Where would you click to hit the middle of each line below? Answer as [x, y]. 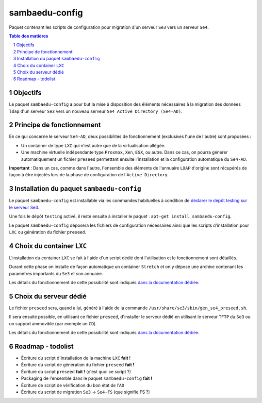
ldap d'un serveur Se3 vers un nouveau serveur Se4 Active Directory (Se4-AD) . [96, 111]
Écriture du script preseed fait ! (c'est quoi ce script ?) [76, 371]
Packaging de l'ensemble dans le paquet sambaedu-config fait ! [87, 378]
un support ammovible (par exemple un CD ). [53, 323]
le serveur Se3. [24, 207]
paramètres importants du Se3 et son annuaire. [56, 273]
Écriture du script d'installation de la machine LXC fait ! [76, 358]
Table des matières [29, 36]
